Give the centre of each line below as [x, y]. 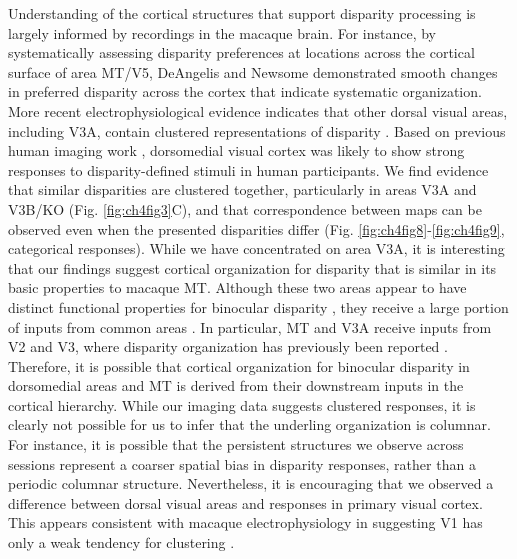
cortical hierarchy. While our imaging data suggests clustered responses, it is [242, 404]
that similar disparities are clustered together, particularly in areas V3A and [242, 189]
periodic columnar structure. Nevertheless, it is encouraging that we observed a [251, 483]
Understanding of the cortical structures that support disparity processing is [242, 13]
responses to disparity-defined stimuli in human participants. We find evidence [248, 169]
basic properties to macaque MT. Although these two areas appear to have [237, 287]
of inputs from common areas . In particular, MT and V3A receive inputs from [250, 326]
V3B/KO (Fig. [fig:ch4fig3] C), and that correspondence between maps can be [245, 208]
